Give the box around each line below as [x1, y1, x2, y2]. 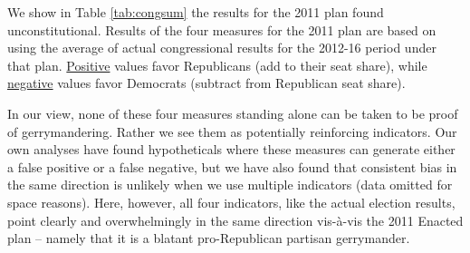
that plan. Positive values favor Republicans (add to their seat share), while [7, 55, 427, 74]
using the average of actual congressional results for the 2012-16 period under [7, 38, 436, 57]
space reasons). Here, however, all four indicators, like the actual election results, [7, 192, 456, 211]
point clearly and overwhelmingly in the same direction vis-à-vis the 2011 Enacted [7, 210, 464, 229]
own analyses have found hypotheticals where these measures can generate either [7, 140, 456, 159]
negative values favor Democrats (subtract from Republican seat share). [7, 73, 406, 92]
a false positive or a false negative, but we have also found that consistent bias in [7, 157, 457, 176]
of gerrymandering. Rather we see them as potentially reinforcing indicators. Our [7, 122, 457, 141]
